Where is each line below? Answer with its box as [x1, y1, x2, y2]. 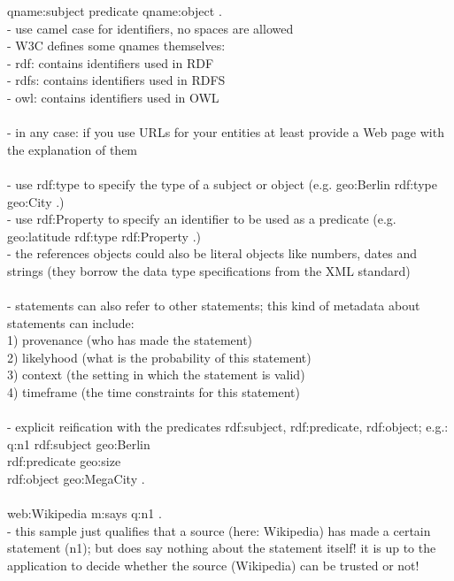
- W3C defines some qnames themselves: [7, 36, 226, 55]
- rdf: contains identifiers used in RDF [7, 53, 214, 72]
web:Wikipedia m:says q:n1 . [7, 504, 162, 523]
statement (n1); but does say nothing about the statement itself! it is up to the [7, 539, 436, 557]
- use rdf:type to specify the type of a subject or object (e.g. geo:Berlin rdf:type [7, 174, 437, 193]
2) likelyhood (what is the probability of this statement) [7, 348, 312, 366]
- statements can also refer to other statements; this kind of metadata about [7, 296, 420, 315]
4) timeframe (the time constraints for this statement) [7, 383, 300, 401]
